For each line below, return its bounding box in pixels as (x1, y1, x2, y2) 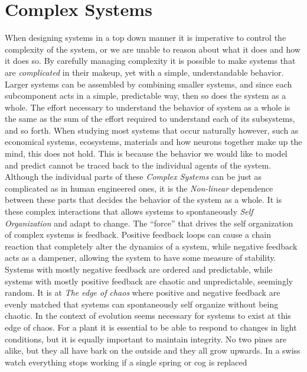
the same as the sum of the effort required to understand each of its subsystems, (5, 112, 295, 125)
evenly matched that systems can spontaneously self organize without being (5, 297, 279, 310)
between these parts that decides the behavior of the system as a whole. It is (5, 193, 282, 206)
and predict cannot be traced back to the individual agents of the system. (5, 158, 272, 171)
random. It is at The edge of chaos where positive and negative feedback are (5, 286, 280, 299)
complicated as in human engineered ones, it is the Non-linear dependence (5, 182, 273, 194)
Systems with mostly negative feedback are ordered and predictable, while (5, 263, 273, 275)
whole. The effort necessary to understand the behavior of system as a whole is (5, 101, 290, 113)
